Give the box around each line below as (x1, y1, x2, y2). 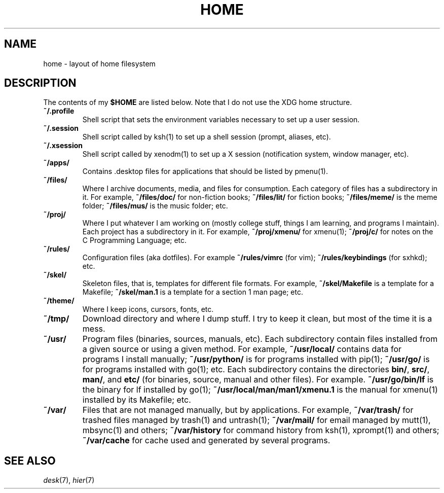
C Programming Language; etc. (82, 236, 187, 245)
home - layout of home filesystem (43, 59, 156, 68)
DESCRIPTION (4, 77, 77, 90)
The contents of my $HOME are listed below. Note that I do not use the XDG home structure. (43, 98, 352, 107)
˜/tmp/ (43, 313, 69, 324)
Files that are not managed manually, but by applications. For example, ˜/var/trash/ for (82, 405, 414, 415)
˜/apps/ (43, 158, 69, 167)
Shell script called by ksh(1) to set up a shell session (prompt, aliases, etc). (82, 132, 331, 142)
